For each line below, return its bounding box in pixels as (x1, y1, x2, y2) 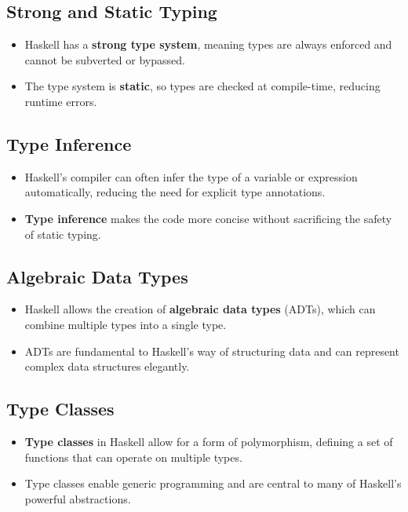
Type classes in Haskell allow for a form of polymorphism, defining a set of (24, 433, 393, 449)
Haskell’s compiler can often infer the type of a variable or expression (24, 168, 358, 185)
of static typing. (24, 225, 101, 242)
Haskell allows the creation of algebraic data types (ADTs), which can (24, 301, 376, 317)
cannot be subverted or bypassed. (24, 51, 185, 68)
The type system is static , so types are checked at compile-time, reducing (24, 78, 381, 94)
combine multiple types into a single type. (24, 316, 227, 332)
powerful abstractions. (24, 490, 131, 507)
